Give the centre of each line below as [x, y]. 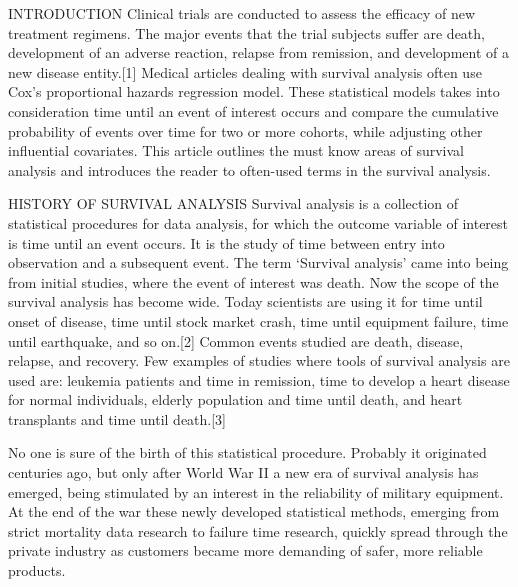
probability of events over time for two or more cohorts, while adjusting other [245, 130]
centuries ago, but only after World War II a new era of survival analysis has [243, 472]
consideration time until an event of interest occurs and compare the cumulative [253, 110]
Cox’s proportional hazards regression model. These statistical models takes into [254, 91]
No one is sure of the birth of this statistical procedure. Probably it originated [247, 452]
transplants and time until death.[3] [117, 418]
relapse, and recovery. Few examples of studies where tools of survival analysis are [259, 360]
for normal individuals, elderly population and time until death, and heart [235, 399]
